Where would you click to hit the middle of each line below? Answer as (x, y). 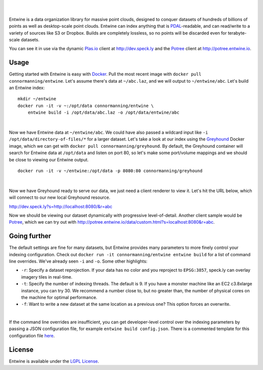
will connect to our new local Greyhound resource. (60, 197)
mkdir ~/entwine (37, 99)
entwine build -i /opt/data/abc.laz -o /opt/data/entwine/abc (103, 113)
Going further (30, 236)
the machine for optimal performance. (59, 297)
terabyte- (237, 33)
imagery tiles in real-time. (47, 277)
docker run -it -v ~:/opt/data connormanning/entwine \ (86, 106)
